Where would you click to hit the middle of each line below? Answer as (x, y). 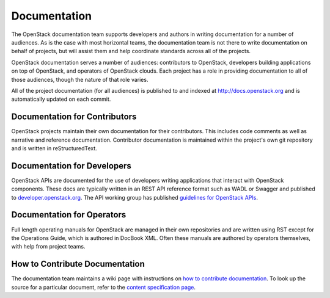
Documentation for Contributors (74, 117)
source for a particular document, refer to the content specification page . (103, 287)
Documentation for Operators (69, 215)
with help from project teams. (48, 247)
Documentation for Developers (71, 166)
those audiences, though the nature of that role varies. (80, 79)
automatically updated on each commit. (61, 99)
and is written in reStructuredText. (54, 148)
